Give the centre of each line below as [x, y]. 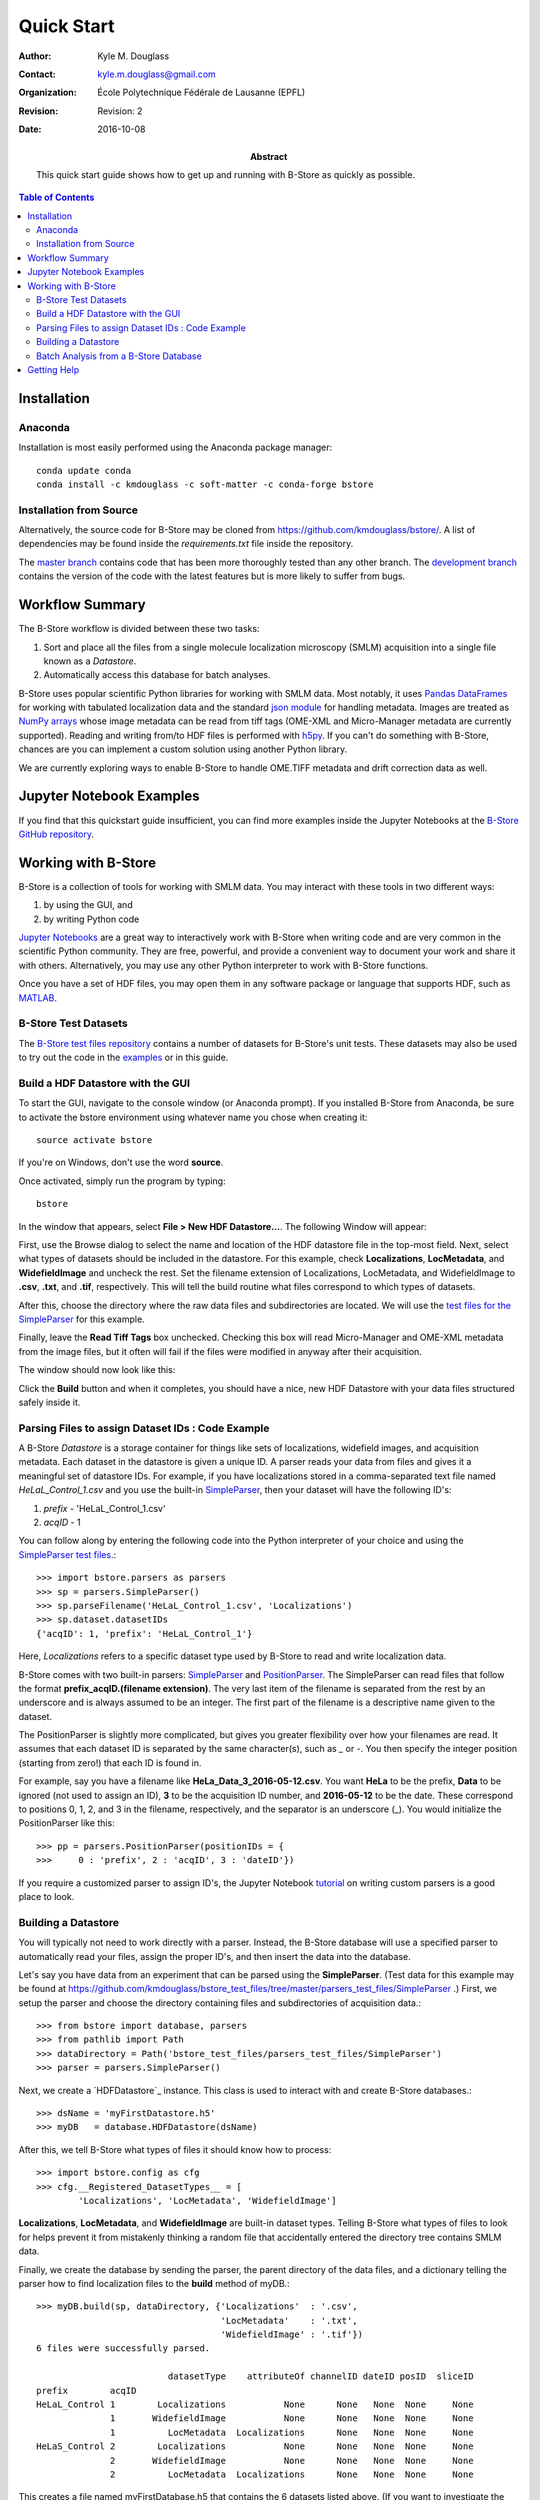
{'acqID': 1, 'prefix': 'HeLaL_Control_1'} [144, 1633]
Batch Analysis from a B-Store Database [119, 356]
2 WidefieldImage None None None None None [292, 2460]
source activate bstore [94, 1140]
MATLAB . [37, 997]
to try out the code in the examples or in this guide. [123, 1057]
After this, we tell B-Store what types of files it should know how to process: [175, 2149]
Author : [35, 56]
